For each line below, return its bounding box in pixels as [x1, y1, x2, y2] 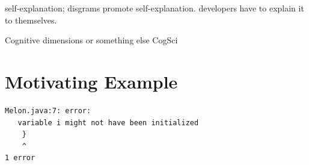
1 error [5, 154, 35, 163]
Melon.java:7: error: [5, 106, 91, 115]
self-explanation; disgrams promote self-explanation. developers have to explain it [5, 2, 304, 14]
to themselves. [5, 13, 57, 26]
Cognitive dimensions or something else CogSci [5, 34, 178, 46]
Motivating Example [5, 69, 178, 93]
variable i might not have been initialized [17, 118, 199, 127]
